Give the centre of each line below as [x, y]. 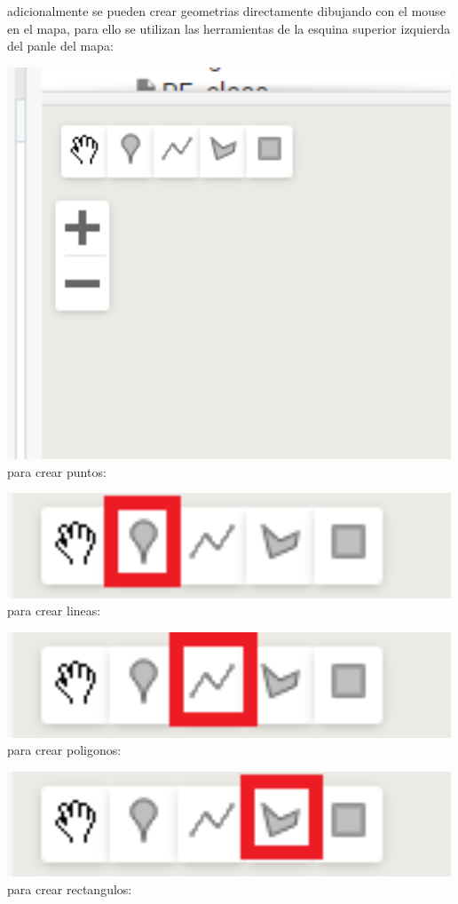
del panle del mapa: [60, 46]
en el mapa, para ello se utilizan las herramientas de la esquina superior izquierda [229, 28]
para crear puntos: [57, 471]
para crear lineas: [54, 611]
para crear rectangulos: [70, 888]
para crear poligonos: [64, 750]
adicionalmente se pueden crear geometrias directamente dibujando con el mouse [226, 11]
